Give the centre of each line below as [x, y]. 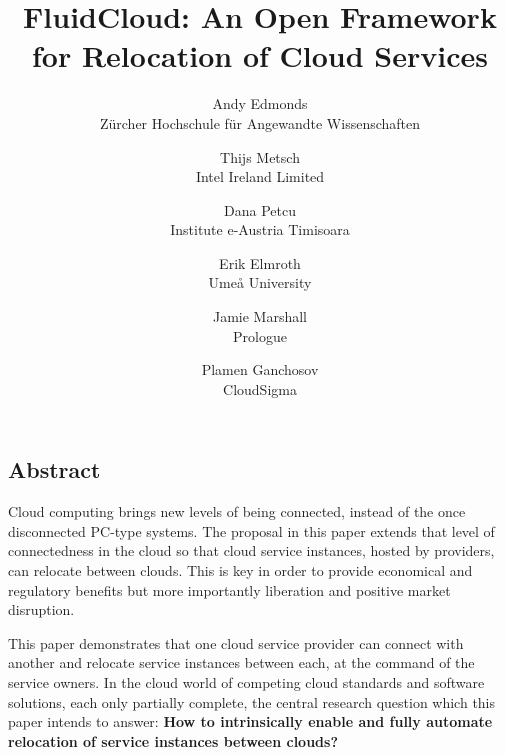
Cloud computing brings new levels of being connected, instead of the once [237, 511]
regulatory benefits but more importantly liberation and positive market [229, 589]
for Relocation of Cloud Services [260, 55]
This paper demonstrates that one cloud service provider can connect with [236, 642]
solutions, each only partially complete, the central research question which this [252, 701]
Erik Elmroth [260, 262]
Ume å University [260, 282]
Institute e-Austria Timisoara [260, 229]
